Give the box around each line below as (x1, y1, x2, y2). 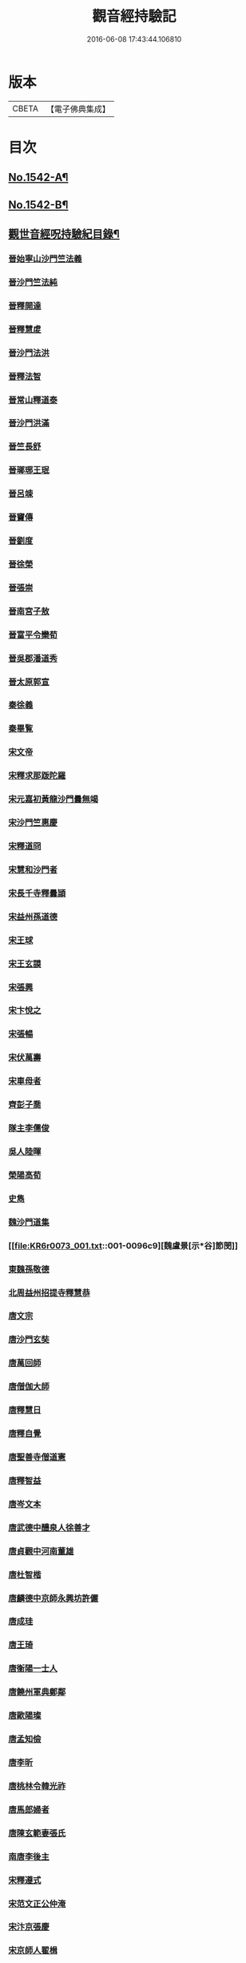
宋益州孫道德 (8, 911, 58, 922)
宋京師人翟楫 (8, 1945, 58, 1956)
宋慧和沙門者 (8, 864, 58, 875)
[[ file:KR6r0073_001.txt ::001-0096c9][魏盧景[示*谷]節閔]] (8, 1239, 238, 1251)
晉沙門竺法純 (8, 276, 58, 288)
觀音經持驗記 (91, 7, 177, 26)
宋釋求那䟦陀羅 (8, 770, 66, 781)
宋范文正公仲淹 (8, 1898, 66, 1909)
